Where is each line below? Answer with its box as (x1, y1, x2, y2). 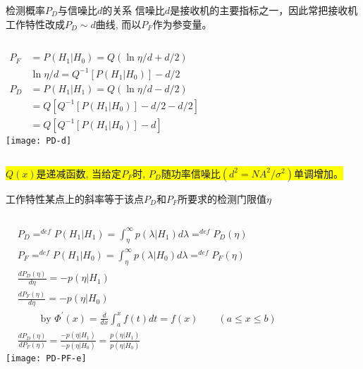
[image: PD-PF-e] (6, 354, 87, 364)
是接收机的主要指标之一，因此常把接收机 (170, 3, 358, 17)
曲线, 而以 (95, 16, 142, 31)
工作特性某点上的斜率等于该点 (6, 191, 144, 206)
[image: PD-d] (6, 135, 72, 146)
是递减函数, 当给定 (36, 165, 122, 180)
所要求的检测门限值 (178, 191, 266, 206)
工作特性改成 (6, 16, 65, 31)
